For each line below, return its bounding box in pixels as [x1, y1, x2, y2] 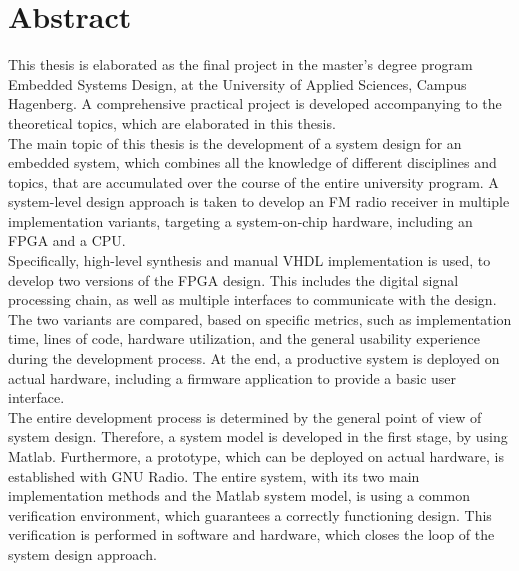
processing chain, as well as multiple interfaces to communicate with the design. [8, 289, 497, 310]
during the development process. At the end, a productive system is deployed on [8, 348, 500, 369]
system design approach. [8, 543, 157, 564]
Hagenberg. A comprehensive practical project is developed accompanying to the [8, 93, 502, 114]
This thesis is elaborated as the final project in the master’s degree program [8, 54, 473, 75]
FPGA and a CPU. [8, 230, 126, 251]
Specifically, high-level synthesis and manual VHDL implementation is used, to [8, 250, 491, 271]
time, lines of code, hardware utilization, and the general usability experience [8, 328, 481, 349]
